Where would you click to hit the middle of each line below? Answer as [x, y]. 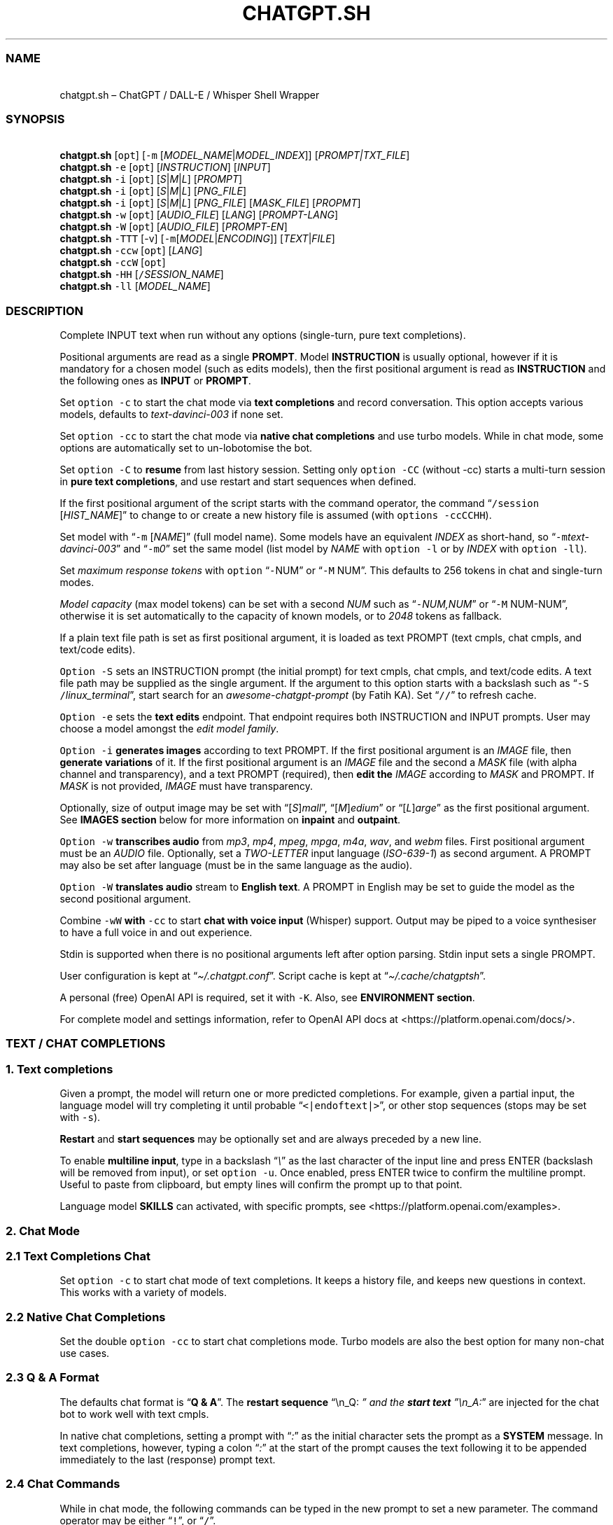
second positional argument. [125, 899]
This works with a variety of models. [143, 1293]
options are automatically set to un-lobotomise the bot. [186, 448]
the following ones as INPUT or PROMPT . [155, 381]
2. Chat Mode [43, 1231]
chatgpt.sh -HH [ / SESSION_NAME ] [142, 274]
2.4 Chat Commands [63, 1484]
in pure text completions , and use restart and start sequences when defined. [238, 481]
